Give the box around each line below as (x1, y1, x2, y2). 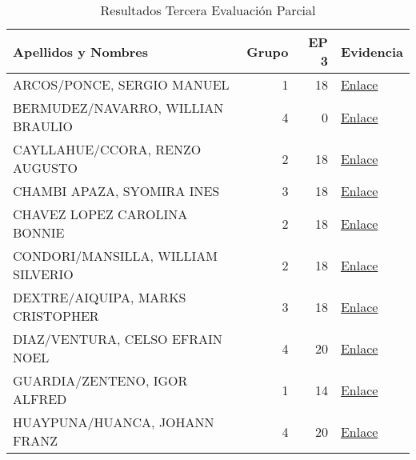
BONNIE (13, 223, 65, 242)
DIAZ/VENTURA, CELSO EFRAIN (13, 330, 222, 348)
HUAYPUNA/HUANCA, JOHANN (13, 413, 214, 431)
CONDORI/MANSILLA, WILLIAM (13, 246, 218, 265)
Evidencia (340, 42, 403, 61)
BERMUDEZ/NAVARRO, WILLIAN (13, 98, 224, 117)
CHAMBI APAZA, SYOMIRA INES (13, 182, 220, 200)
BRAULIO (13, 117, 73, 135)
